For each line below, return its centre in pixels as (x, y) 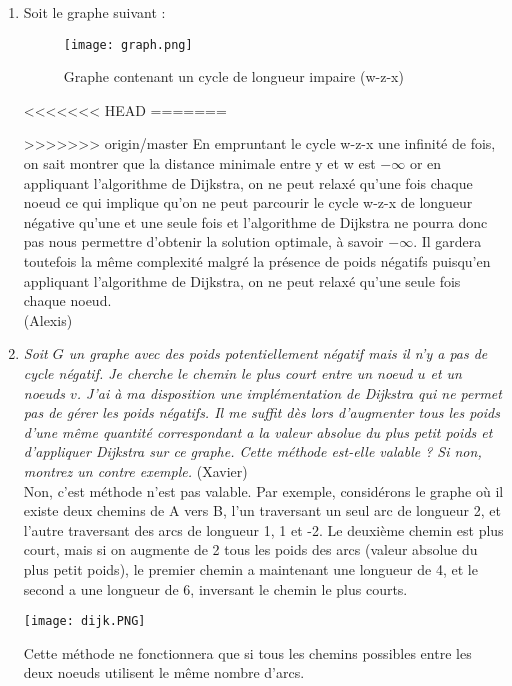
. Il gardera (447, 241)
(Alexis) (48, 319)
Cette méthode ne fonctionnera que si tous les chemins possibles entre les (247, 652)
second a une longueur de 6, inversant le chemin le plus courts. (215, 588)
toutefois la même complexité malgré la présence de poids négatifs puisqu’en (257, 261)
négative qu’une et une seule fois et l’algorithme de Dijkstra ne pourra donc (255, 221)
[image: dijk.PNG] (84, 621)
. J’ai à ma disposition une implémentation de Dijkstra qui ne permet (289, 392)
